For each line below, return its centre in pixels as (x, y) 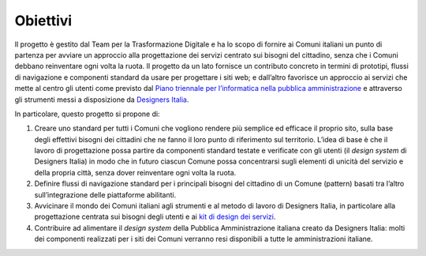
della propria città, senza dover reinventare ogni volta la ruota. (135, 172)
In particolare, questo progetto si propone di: (88, 114)
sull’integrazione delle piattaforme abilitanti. (105, 194)
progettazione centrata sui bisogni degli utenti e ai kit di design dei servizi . (155, 216)
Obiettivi (43, 21)
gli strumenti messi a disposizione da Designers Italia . (102, 100)
